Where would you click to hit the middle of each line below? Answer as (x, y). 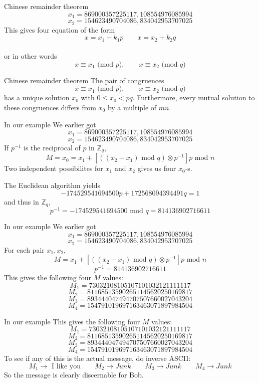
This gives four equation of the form (60, 29)
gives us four (157, 168)
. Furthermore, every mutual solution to (194, 98)
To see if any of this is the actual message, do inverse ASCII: (97, 358)
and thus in (22, 201)
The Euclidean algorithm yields (52, 185)
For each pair (24, 249)
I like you (66, 366)
